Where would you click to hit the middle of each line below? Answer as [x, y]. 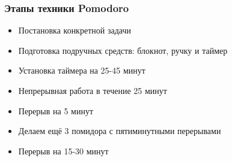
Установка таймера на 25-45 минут [82, 70]
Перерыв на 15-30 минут [63, 151]
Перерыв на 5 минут [56, 110]
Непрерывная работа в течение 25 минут [93, 90]
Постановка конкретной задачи [75, 30]
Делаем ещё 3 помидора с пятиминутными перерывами [120, 131]
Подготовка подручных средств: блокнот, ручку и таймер [123, 50]
